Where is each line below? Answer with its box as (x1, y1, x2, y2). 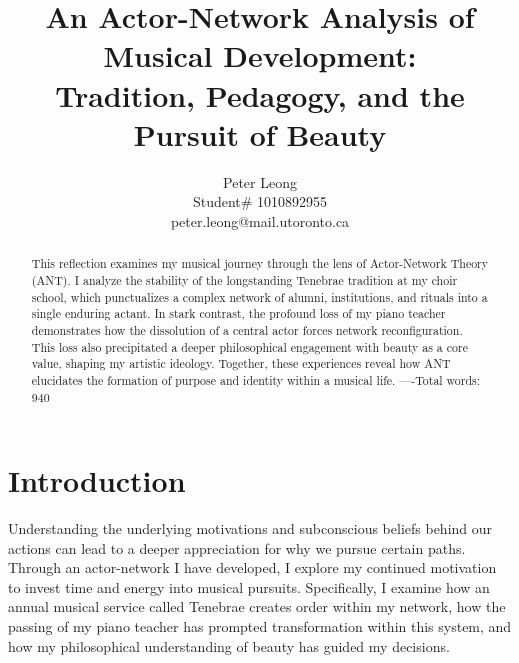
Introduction (8, 460, 186, 501)
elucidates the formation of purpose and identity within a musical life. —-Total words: (31, 371, 481, 388)
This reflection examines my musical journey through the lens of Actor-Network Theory (31, 255, 489, 272)
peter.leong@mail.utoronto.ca (170, 210, 350, 231)
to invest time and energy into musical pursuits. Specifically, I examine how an (8, 576, 490, 597)
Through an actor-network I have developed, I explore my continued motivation (8, 557, 497, 578)
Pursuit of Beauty (133, 113, 387, 154)
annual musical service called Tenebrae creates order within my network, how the (8, 596, 506, 617)
